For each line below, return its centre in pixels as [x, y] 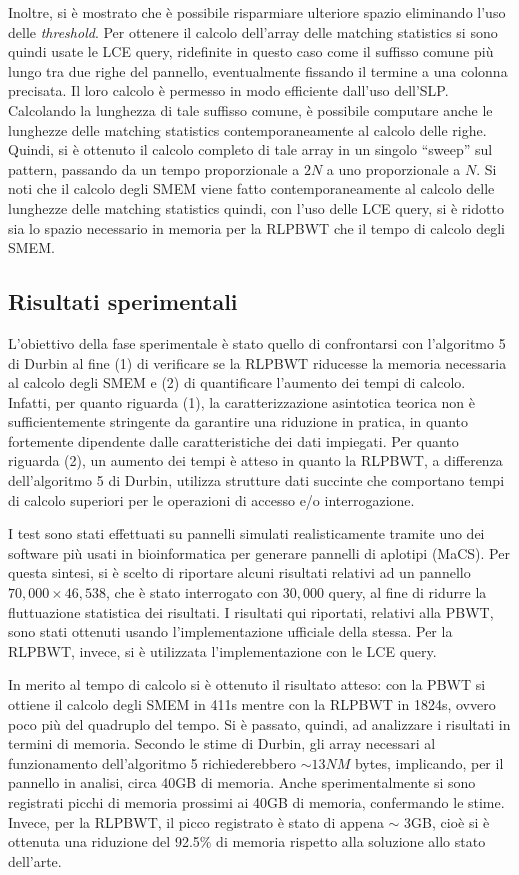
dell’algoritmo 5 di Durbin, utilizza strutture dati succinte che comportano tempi [256, 480]
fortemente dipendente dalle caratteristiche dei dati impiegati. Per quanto [233, 440]
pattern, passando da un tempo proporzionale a [154, 168]
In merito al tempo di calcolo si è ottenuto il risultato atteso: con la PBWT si [247, 684]
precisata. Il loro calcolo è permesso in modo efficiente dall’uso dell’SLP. [228, 90]
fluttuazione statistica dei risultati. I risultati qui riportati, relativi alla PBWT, [251, 611]
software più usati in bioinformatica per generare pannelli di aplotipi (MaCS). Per [259, 552]
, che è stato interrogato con [192, 592]
